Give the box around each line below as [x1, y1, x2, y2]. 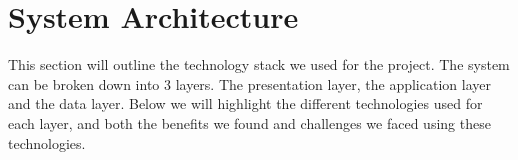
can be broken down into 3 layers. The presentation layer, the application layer [8, 73, 491, 94]
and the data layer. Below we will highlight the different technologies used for [8, 93, 483, 114]
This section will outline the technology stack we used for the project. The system [8, 54, 510, 75]
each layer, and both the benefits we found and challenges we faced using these [8, 112, 491, 133]
